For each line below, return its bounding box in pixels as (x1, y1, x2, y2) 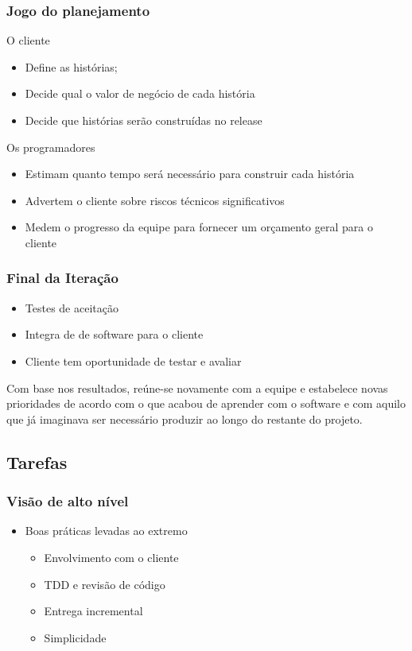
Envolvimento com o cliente (44, 548, 179, 565)
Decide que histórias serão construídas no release (25, 112, 262, 128)
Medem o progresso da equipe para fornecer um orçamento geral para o (25, 219, 373, 235)
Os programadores (6, 138, 95, 155)
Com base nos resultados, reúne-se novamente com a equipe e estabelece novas (6, 379, 388, 396)
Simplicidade (44, 629, 107, 645)
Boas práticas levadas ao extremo (25, 522, 188, 539)
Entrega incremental (44, 603, 143, 619)
